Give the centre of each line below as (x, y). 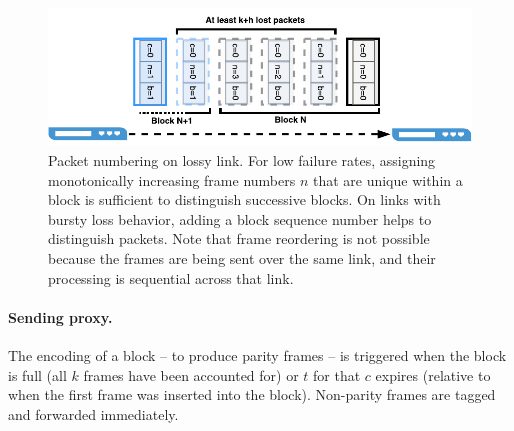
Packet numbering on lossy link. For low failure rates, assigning (242, 160)
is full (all (37, 374)
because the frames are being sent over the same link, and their (242, 258)
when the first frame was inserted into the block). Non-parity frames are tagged (252, 394)
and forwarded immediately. (93, 413)
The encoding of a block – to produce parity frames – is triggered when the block (257, 354)
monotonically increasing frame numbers (172, 179)
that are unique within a (387, 179)
